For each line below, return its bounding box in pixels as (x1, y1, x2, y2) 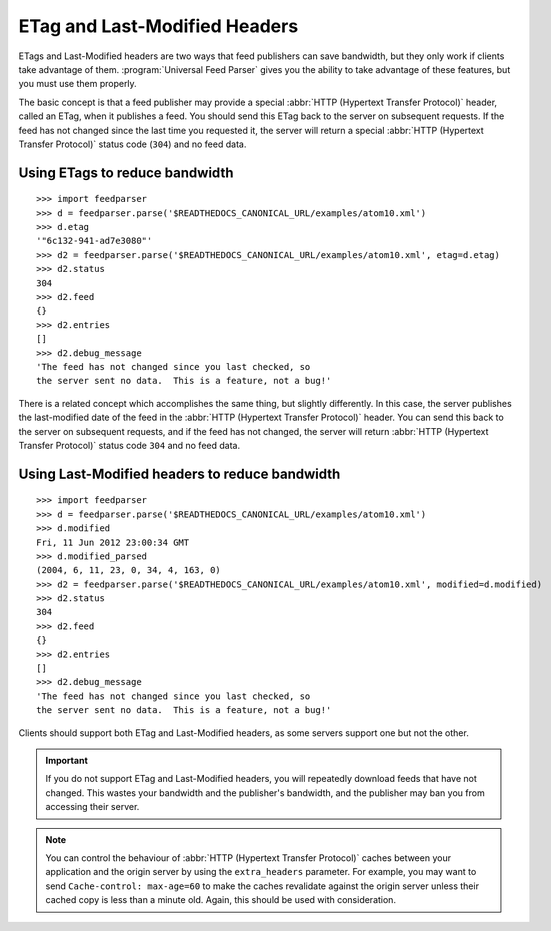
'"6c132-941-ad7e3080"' (36, 235, 153, 247)
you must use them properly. (18, 78, 137, 90)
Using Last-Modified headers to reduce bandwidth (18, 465, 341, 482)
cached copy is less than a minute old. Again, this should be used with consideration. (45, 894, 397, 906)
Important (45, 754, 89, 766)
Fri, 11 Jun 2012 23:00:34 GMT (36, 536, 190, 548)
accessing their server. (45, 801, 140, 813)
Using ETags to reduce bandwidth (18, 164, 234, 181)
